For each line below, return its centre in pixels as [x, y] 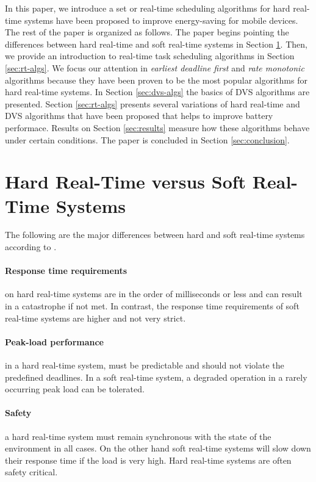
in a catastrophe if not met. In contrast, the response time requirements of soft [152, 306]
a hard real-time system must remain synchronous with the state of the [138, 436]
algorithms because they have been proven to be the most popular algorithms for [156, 80]
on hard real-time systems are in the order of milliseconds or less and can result [154, 294]
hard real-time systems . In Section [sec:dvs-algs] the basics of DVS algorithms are [157, 92]
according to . [31, 247]
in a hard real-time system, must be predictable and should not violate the [145, 365]
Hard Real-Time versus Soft [126, 182]
